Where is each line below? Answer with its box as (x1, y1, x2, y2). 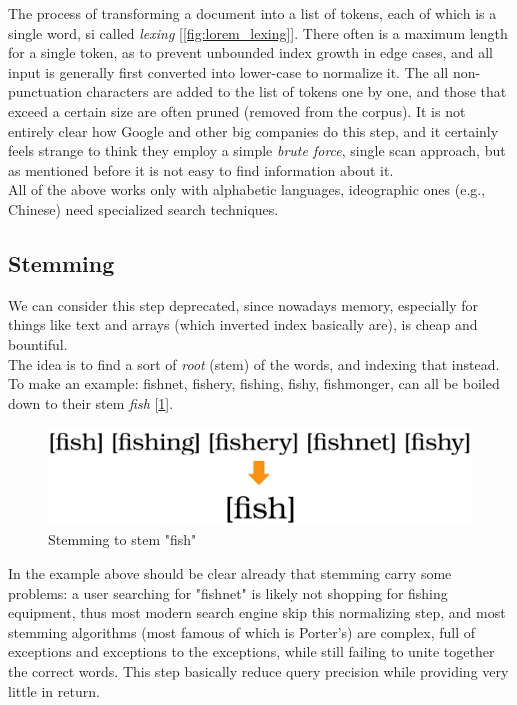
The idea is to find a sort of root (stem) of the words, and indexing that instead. (8, 353, 500, 374)
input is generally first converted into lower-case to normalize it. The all (8, 61, 449, 82)
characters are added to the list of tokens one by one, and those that (86, 81, 507, 102)
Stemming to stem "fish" (48, 529, 197, 550)
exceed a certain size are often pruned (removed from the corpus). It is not (8, 100, 466, 121)
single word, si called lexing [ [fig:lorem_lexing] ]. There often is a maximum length (8, 22, 508, 43)
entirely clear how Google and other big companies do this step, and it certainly (8, 120, 499, 141)
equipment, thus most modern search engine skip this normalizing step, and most (8, 602, 506, 623)
